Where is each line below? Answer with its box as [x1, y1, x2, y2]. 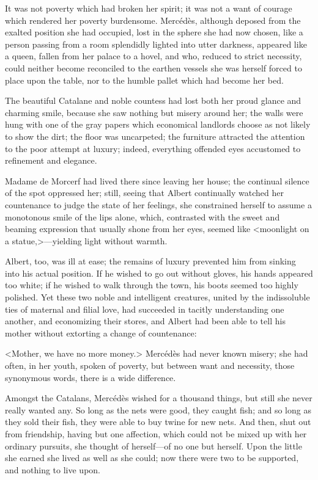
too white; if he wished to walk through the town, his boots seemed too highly [5, 278, 298, 291]
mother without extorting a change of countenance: [5, 326, 197, 339]
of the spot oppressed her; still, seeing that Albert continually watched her [5, 186, 284, 199]
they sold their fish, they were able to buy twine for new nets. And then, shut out [5, 415, 311, 428]
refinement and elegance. [5, 154, 97, 167]
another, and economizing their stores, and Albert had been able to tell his [5, 315, 286, 327]
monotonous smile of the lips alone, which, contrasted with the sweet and [5, 210, 280, 223]
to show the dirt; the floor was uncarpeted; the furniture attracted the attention [5, 129, 305, 142]
